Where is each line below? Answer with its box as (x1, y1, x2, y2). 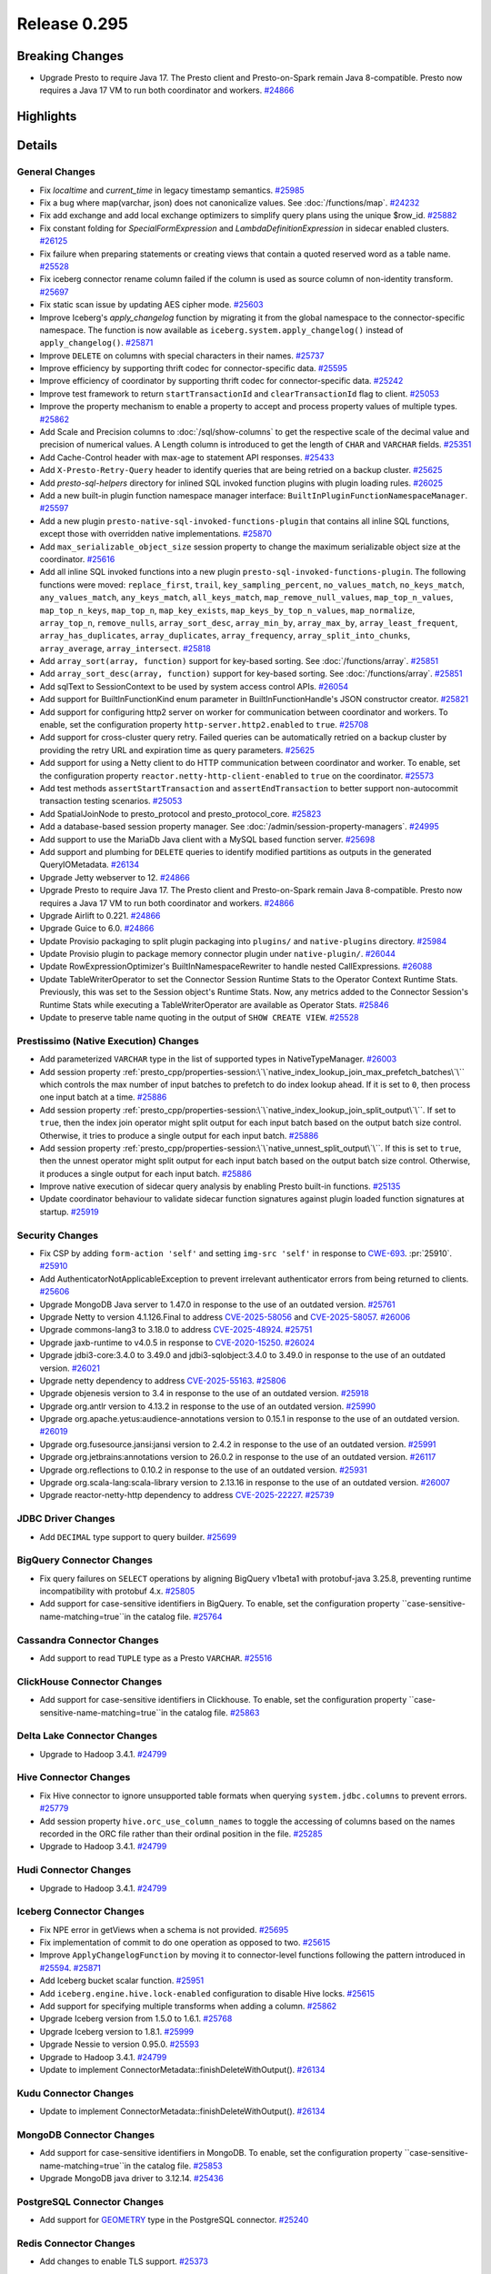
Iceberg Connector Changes (16, 1906, 145, 1918)
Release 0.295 (16, 14, 129, 34)
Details (16, 137, 58, 154)
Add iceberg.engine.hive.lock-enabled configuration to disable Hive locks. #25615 (39, 1987, 375, 1998)
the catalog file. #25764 (133, 1611, 223, 1622)
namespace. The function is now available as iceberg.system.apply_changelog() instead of (39, 324, 404, 336)
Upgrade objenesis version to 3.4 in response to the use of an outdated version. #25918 (39, 1388, 369, 1399)
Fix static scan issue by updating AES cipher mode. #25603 (39, 299, 264, 310)
